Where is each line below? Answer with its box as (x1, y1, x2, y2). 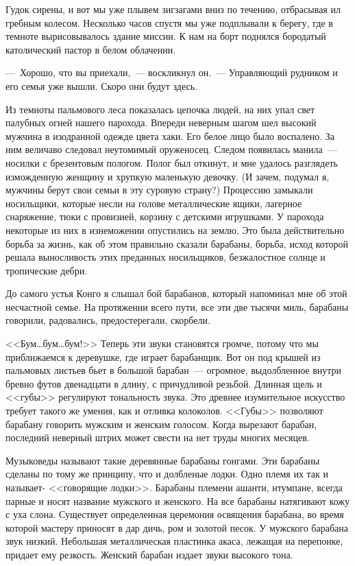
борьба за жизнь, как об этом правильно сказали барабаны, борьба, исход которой (5, 236, 349, 250)
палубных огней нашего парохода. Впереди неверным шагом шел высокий (5, 115, 317, 130)
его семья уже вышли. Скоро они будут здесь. (5, 78, 198, 93)
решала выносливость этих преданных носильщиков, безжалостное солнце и (5, 250, 326, 264)
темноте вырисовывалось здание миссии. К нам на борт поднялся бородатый (5, 29, 326, 43)
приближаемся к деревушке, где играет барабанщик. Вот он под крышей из (5, 349, 321, 364)
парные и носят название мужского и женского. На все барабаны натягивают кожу (5, 493, 350, 508)
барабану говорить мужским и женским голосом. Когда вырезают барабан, (5, 416, 317, 431)
